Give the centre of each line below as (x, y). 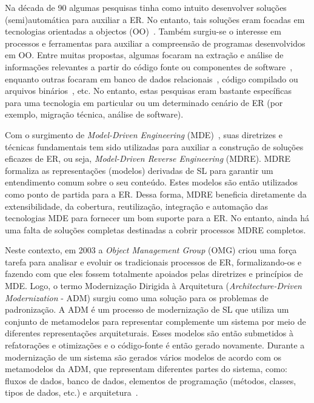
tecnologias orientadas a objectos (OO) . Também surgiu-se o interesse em (143, 31)
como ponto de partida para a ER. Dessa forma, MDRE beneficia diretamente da (156, 194)
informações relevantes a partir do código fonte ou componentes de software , (149, 66)
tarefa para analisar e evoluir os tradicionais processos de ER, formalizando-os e (153, 261)
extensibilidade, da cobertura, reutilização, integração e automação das (136, 206)
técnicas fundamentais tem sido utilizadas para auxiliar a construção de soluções (154, 146)
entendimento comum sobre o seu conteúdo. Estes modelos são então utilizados (151, 182)
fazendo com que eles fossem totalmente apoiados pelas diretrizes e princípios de (154, 274)
